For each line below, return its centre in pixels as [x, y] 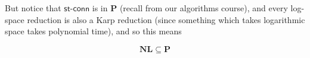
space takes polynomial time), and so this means [93, 31]
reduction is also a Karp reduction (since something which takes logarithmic [166, 19]
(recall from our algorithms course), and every [204, 8]
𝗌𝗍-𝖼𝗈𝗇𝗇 [77, 9]
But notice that [33, 8]
